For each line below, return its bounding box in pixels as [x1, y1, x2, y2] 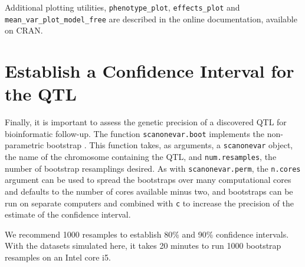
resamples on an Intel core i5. [5, 251, 111, 263]
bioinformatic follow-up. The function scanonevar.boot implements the [5, 127, 265, 139]
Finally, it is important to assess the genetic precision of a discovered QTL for [5, 116, 287, 128]
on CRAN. [5, 24, 43, 36]
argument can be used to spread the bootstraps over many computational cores [5, 173, 291, 186]
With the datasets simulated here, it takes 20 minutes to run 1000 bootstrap [5, 239, 281, 252]
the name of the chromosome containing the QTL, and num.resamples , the [5, 151, 277, 163]
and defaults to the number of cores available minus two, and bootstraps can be [5, 185, 293, 198]
